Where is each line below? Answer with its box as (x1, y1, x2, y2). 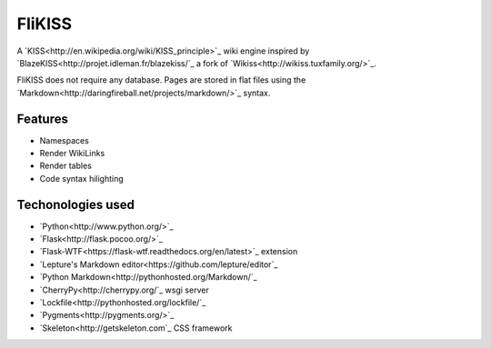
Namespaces (39, 134, 90, 145)
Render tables (39, 160, 93, 172)
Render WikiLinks (39, 148, 105, 159)
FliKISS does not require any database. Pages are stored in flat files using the (16, 75, 306, 85)
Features (16, 111, 68, 126)
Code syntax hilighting (39, 173, 125, 184)
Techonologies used (16, 196, 135, 213)
